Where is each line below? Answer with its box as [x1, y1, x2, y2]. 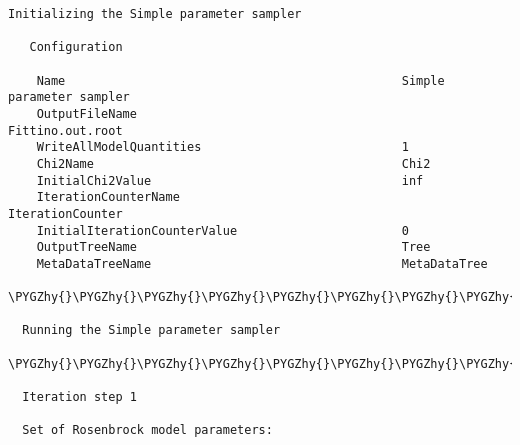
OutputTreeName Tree [36, 240, 431, 255]
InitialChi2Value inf [36, 173, 424, 188]
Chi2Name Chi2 [36, 156, 431, 171]
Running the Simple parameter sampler [22, 323, 281, 338]
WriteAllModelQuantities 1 [36, 140, 409, 155]
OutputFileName [36, 106, 137, 121]
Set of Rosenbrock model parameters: [22, 423, 273, 438]
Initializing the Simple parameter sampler [8, 7, 302, 21]
